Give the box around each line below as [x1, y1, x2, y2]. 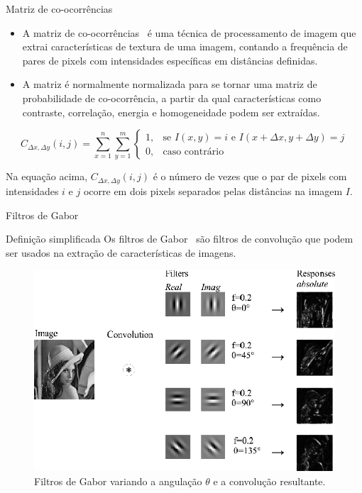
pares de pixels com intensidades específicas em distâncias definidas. [22, 52, 318, 67]
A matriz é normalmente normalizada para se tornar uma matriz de [22, 77, 317, 92]
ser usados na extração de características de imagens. [6, 245, 236, 260]
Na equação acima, [6, 169, 88, 184]
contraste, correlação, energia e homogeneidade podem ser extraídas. [22, 104, 320, 119]
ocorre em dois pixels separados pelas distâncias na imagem [83, 183, 343, 198]
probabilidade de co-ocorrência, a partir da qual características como [22, 90, 322, 105]
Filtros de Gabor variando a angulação [34, 473, 202, 488]
